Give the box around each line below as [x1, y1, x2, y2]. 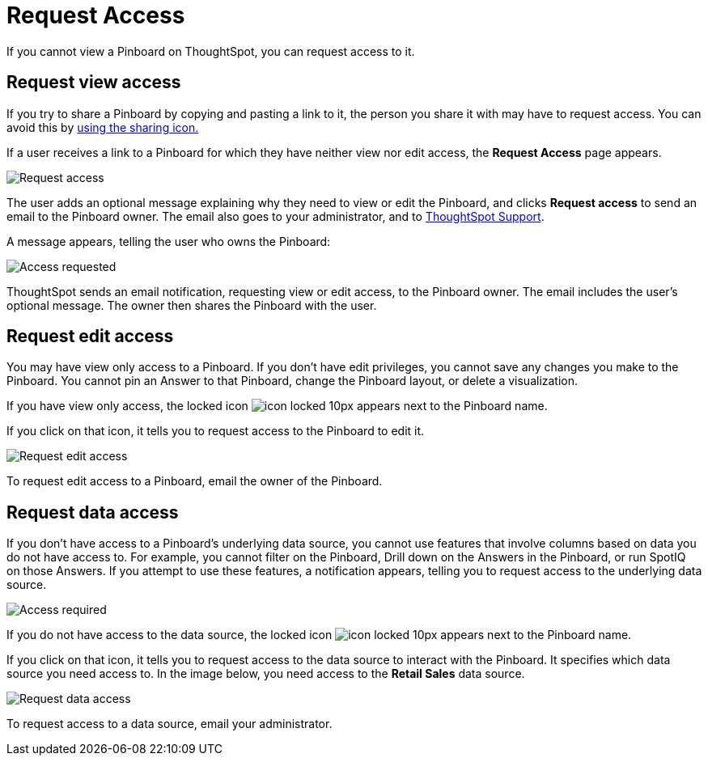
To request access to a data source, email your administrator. [6, 717, 333, 731]
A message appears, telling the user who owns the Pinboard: [6, 234, 331, 248]
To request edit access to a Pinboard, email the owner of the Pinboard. [6, 474, 383, 489]
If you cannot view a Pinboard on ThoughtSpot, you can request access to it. [6, 44, 415, 58]
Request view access [6, 72, 181, 93]
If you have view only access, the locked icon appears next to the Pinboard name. [6, 399, 548, 413]
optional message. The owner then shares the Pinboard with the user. [6, 298, 377, 312]
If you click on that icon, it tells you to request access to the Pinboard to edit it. [6, 424, 425, 438]
